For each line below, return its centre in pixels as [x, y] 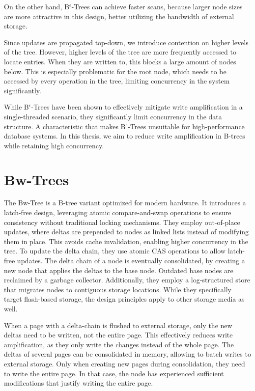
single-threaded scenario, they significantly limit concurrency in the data [113, 116]
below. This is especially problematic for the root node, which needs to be [115, 71]
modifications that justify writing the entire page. [79, 383]
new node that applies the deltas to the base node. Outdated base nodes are [119, 270]
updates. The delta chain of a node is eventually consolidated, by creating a [131, 260]
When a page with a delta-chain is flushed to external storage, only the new [118, 325]
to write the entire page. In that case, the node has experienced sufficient [114, 373]
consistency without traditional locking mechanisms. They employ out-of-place [122, 222]
